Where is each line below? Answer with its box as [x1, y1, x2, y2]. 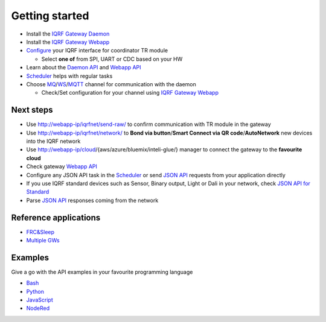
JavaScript [26, 296, 54, 304]
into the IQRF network [26, 137, 81, 145]
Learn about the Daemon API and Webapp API [26, 64, 141, 71]
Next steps [11, 105, 53, 115]
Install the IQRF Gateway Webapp [26, 38, 110, 45]
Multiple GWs [26, 237, 60, 244]
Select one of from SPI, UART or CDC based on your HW [41, 55, 183, 63]
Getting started [11, 9, 89, 22]
